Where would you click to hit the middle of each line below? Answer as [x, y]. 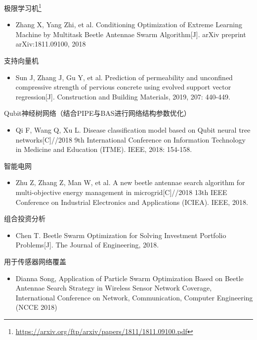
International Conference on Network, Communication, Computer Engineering [134, 297]
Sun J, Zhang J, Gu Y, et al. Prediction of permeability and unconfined [124, 77]
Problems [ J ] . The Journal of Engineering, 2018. [87, 245]
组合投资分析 [25, 219]
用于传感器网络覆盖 [35, 261]
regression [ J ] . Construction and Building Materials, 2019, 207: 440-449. [123, 96]
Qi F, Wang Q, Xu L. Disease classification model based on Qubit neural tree [133, 130]
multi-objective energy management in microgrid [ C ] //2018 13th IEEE [121, 192]
